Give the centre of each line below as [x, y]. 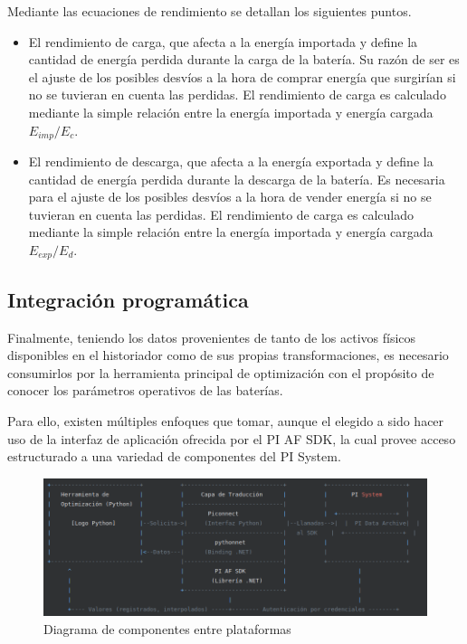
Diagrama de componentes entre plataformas [167, 628]
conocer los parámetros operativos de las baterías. [145, 390]
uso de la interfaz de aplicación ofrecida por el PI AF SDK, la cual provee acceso [232, 438]
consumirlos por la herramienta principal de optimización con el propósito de [221, 372]
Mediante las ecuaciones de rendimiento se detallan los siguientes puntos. [210, 11]
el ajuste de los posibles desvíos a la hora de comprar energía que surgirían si [242, 76]
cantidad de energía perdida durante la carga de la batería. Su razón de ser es [244, 59]
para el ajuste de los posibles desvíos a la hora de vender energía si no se [230, 197]
